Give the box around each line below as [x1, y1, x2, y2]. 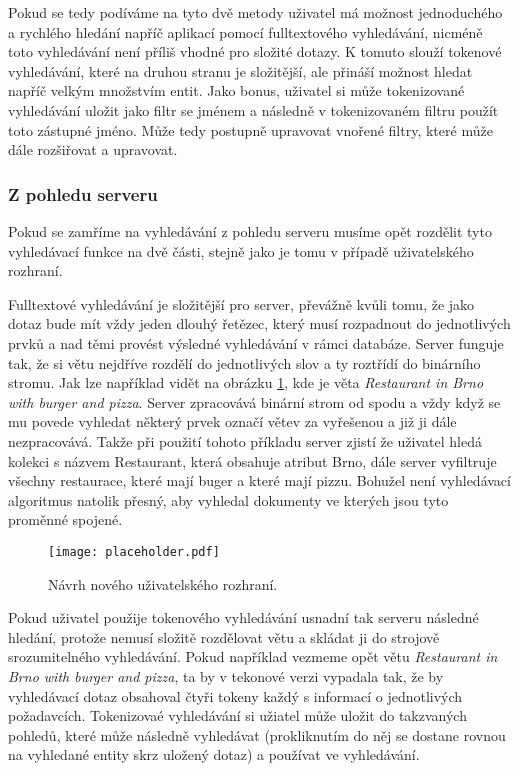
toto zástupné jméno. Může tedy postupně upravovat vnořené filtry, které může [8, 119, 493, 140]
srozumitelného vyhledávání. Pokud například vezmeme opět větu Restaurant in [8, 646, 498, 667]
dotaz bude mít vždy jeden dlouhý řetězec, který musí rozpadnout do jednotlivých [8, 313, 511, 334]
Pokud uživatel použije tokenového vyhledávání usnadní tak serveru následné [8, 607, 479, 628]
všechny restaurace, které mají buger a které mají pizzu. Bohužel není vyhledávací [8, 470, 511, 491]
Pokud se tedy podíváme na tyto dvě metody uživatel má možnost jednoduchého [8, 2, 503, 22]
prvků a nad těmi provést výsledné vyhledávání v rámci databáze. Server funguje [8, 332, 504, 353]
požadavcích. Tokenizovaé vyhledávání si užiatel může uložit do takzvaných [8, 705, 467, 726]
